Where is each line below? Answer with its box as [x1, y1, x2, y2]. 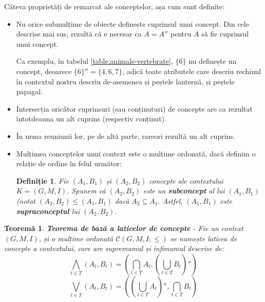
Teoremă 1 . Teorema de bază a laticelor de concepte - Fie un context [4, 223, 243, 234]
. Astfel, [158, 195, 183, 206]
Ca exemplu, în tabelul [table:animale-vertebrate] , [16, 56, 173, 66]
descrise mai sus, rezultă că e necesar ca [16, 28, 142, 39]
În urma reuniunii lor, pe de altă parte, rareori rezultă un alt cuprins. [16, 130, 235, 141]
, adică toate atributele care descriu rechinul [122, 65, 261, 76]
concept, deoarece [16, 65, 72, 76]
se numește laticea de [170, 233, 237, 243]
